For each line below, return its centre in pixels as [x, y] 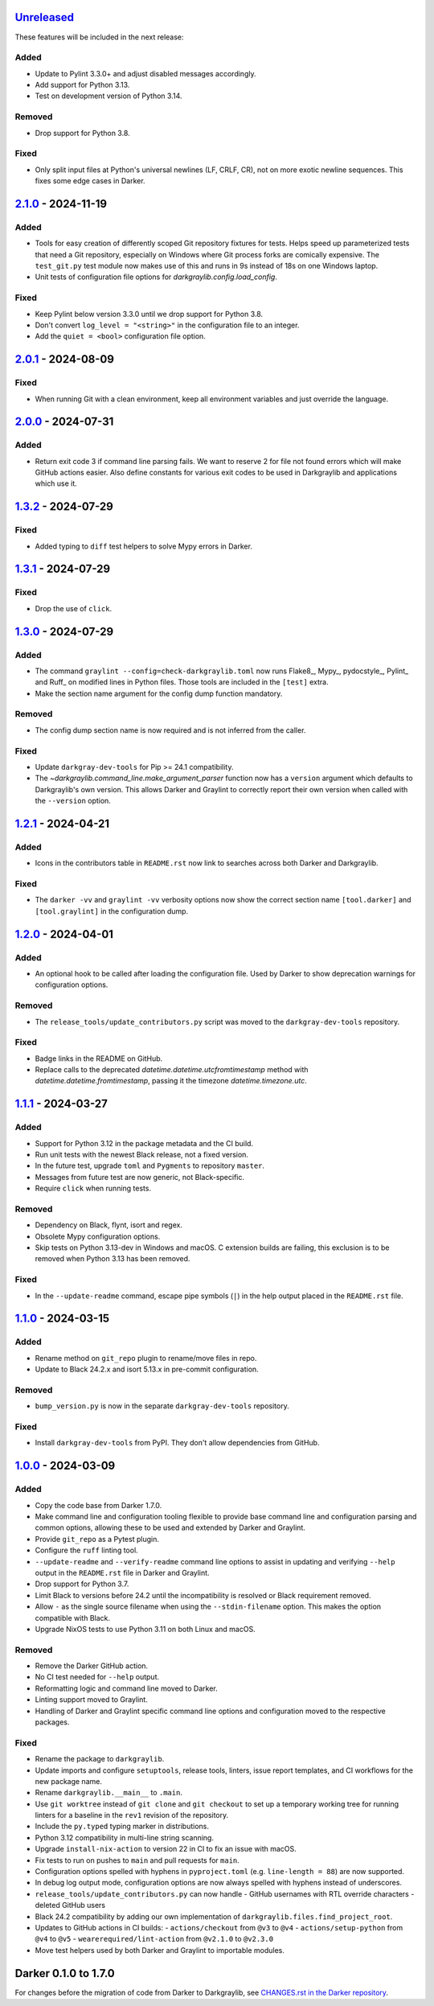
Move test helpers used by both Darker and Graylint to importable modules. [160, 1950]
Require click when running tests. [93, 1188]
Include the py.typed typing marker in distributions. [122, 1827]
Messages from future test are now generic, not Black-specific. [140, 1177]
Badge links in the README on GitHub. [99, 1058]
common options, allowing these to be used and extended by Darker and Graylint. [170, 1527]
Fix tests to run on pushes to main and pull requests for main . [137, 1860]
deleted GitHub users [70, 1905]
